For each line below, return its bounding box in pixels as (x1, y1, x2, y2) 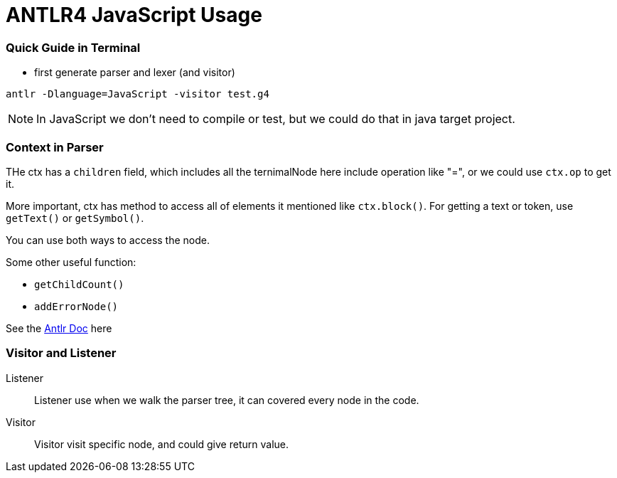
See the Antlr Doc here (6, 322, 112, 334)
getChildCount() (34, 278, 124, 290)
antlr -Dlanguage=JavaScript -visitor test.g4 (6, 88, 269, 100)
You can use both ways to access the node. (6, 233, 210, 246)
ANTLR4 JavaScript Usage (6, 3, 262, 27)
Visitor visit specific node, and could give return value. (34, 437, 289, 450)
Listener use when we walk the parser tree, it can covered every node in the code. (34, 393, 419, 406)
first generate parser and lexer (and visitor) (34, 66, 235, 79)
